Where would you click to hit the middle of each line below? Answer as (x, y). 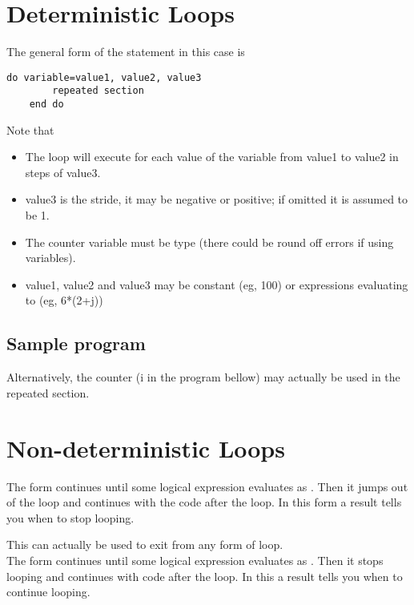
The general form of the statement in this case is (126, 52)
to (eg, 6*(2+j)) (64, 300)
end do (46, 105)
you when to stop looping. (70, 517)
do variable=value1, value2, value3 (104, 77)
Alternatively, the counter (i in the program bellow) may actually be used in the (203, 377)
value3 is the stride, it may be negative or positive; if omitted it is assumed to (217, 199)
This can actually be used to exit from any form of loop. (145, 544)
